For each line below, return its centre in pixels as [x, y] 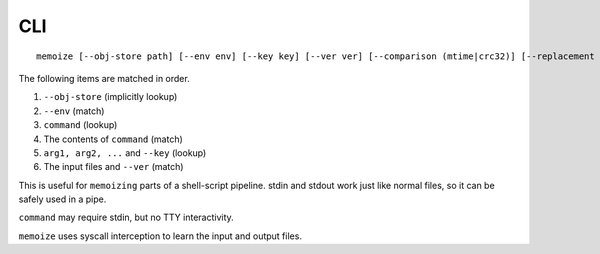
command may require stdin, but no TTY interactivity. [126, 217]
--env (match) [74, 111]
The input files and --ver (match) [113, 167]
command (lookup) [80, 125]
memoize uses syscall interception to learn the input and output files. [160, 236]
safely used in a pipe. [62, 199]
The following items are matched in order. [104, 78]
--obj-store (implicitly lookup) [110, 97]
